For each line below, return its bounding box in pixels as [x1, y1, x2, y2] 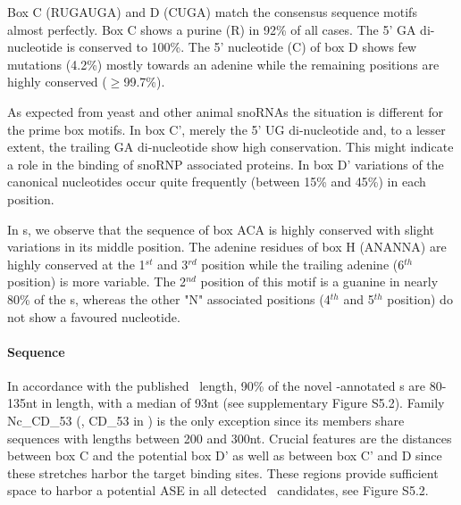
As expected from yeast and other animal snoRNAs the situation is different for [7, 102, 444, 120]
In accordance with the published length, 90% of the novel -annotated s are [7, 376, 426, 394]
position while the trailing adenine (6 [201, 254, 405, 273]
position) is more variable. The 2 [7, 272, 187, 291]
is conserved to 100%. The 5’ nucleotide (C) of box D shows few [66, 37, 417, 56]
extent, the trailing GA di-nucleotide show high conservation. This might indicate [7, 137, 454, 156]
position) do [387, 289, 453, 308]
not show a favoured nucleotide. [7, 307, 180, 326]
